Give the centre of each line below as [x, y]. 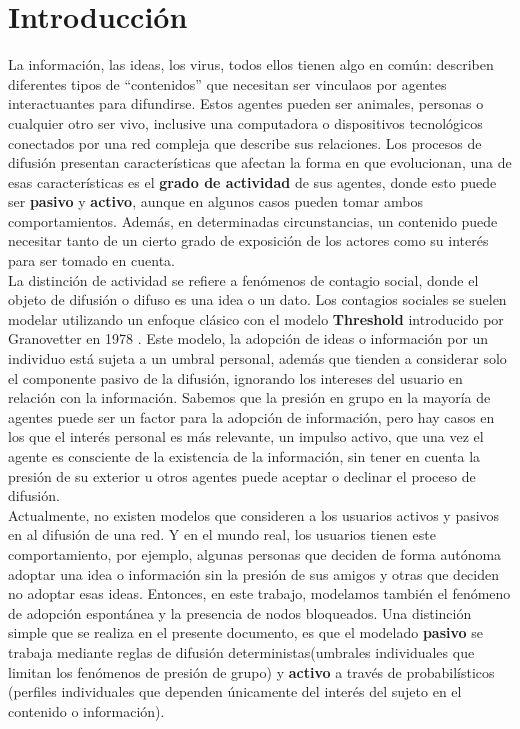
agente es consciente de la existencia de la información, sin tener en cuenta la [244, 456]
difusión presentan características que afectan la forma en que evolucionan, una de [260, 162]
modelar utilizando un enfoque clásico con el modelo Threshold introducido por [256, 318]
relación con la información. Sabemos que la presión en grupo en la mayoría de [249, 397]
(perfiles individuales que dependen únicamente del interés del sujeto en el [235, 691]
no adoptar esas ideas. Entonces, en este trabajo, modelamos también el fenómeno [259, 593]
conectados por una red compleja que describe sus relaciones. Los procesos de [245, 142]
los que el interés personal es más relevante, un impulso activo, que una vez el [246, 436]
